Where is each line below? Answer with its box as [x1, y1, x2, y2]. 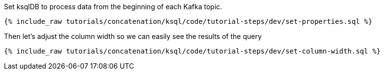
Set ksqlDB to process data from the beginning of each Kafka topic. [4, 2, 222, 11]
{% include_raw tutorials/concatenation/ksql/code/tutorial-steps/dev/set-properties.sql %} [4, 18, 373, 25]
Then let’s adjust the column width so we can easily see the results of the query [4, 32, 262, 40]
